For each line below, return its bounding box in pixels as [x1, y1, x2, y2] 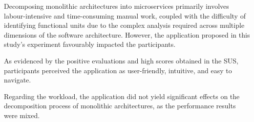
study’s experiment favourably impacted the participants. [4, 39, 176, 49]
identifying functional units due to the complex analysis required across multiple [4, 20, 245, 30]
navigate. [4, 75, 31, 85]
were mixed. [4, 110, 40, 120]
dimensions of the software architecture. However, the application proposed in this [4, 29, 250, 40]
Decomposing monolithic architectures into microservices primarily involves [4, 1, 229, 11]
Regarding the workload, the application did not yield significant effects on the [4, 91, 240, 101]
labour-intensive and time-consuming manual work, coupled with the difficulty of [4, 10, 246, 20]
